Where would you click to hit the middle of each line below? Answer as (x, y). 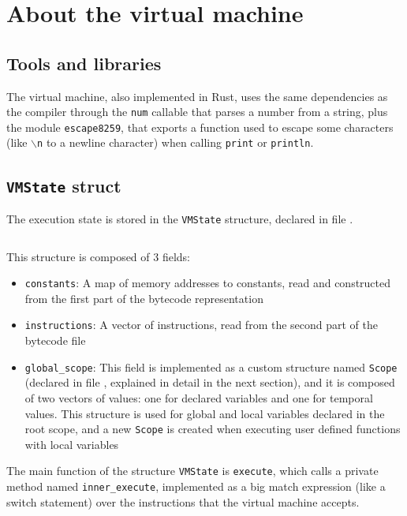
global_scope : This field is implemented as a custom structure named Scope (211, 366)
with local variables (72, 444)
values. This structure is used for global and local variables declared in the (205, 413)
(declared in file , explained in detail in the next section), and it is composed (210, 382)
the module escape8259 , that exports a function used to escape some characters (200, 127)
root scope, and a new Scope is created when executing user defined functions (213, 429)
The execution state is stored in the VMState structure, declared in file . (180, 218)
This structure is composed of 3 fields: (99, 256)
